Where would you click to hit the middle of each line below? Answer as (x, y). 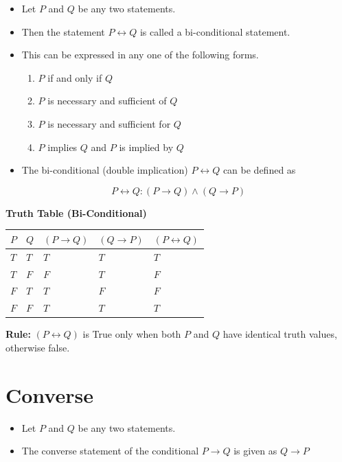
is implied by (146, 147)
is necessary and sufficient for (109, 123)
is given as (255, 451)
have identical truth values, (280, 334)
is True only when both (132, 334)
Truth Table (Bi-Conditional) (76, 212)
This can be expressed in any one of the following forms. (140, 55)
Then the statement (63, 31)
